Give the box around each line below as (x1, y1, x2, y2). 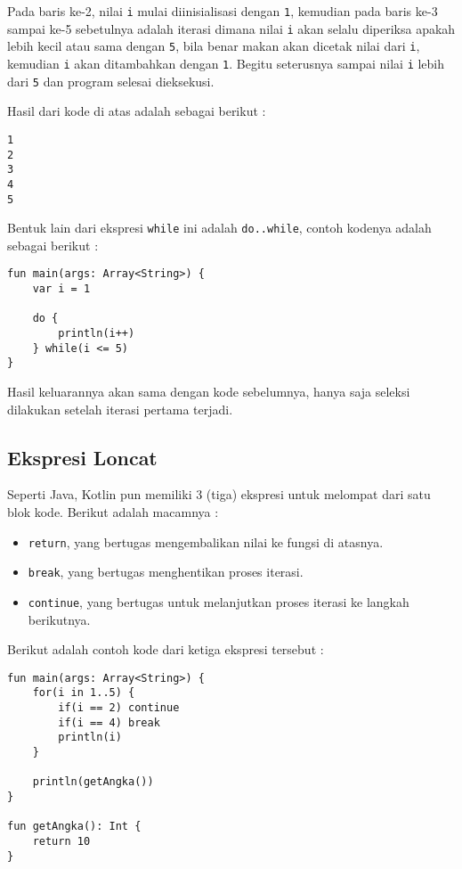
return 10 (32, 834, 91, 848)
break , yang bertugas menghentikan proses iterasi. (28, 562, 304, 581)
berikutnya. (28, 610, 91, 628)
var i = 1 (32, 283, 91, 296)
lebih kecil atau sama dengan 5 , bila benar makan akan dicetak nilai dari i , (7, 37, 420, 55)
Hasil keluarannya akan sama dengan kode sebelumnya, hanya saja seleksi (7, 382, 410, 400)
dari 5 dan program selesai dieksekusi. (7, 71, 215, 90)
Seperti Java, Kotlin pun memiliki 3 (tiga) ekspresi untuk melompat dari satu (7, 485, 431, 504)
